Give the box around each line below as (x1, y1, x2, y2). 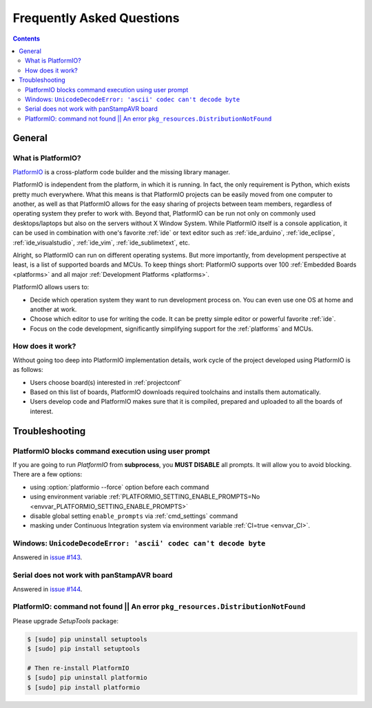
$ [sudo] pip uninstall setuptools (27, 635, 147, 643)
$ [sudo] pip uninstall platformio (27, 674, 147, 682)
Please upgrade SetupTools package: (12, 616, 119, 625)
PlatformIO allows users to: (12, 283, 90, 291)
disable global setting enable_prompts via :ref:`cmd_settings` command (30, 512, 238, 520)
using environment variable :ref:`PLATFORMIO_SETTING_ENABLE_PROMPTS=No (30, 492, 260, 501)
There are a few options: (12, 470, 83, 479)
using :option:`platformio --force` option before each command (30, 483, 209, 491)
